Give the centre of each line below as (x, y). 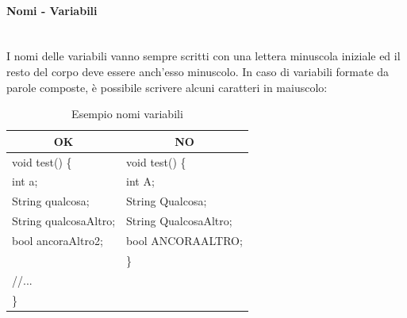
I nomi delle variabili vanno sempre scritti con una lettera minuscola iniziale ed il (203, 56)
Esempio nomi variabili (127, 114)
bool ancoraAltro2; (58, 240)
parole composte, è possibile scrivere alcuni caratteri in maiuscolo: (167, 87)
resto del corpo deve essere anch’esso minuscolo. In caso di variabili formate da (198, 71)
